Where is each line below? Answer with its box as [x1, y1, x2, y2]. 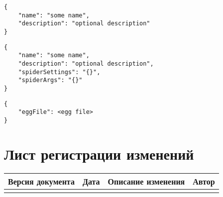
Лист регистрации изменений [4, 143, 194, 164]
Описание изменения [108, 175, 185, 187]
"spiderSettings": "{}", [18, 68, 101, 76]
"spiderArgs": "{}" [18, 77, 83, 84]
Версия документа [8, 175, 75, 187]
